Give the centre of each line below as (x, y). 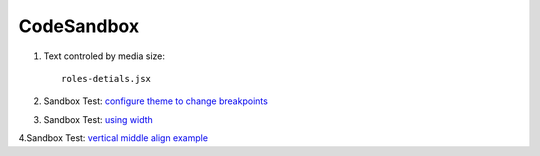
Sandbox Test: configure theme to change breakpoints (156, 101)
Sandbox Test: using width (98, 119)
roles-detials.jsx (106, 78)
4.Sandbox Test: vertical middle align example (113, 138)
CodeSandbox (79, 26)
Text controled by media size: (104, 56)
